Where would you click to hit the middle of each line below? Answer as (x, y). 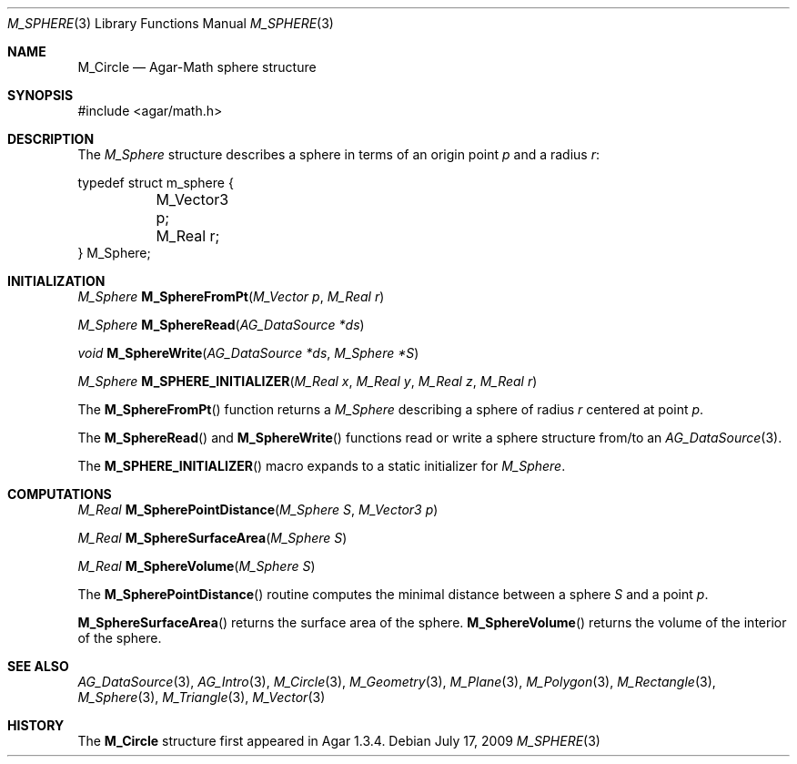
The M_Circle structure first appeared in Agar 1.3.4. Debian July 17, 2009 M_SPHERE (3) (339, 741)
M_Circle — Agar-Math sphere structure (197, 67)
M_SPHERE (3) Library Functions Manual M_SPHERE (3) (171, 23)
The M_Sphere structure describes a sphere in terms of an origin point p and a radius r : (339, 154)
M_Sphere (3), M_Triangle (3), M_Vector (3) (202, 697)
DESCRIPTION (51, 139)
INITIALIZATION (56, 281)
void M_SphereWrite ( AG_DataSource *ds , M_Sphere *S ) (248, 353)
